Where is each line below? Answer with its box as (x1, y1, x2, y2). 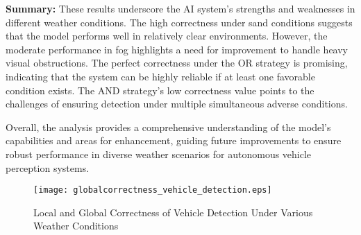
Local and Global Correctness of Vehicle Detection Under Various (33, 204, 313, 219)
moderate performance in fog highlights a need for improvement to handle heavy (6, 42, 349, 56)
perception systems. (6, 160, 90, 175)
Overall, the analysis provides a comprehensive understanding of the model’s (6, 119, 331, 134)
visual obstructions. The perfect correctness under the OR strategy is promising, (6, 55, 348, 70)
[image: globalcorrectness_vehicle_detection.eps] (33, 185, 272, 195)
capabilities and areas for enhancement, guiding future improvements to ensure (6, 133, 342, 148)
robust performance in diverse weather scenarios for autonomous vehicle (6, 146, 312, 161)
